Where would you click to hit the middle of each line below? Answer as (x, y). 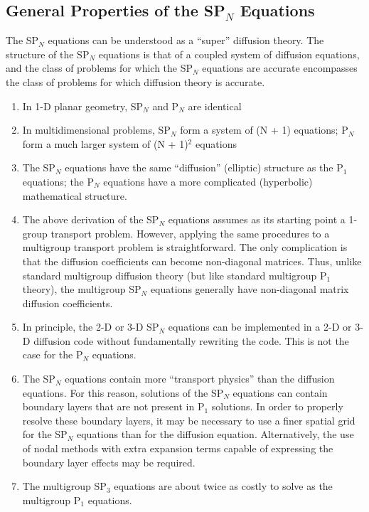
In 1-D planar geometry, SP (83, 106)
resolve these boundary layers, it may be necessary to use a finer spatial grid (189, 420)
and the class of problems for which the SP (100, 68)
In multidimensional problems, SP (96, 130)
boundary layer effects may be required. (109, 462)
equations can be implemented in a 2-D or (260, 327)
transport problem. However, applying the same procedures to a (190, 233)
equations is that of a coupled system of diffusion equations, (229, 54)
